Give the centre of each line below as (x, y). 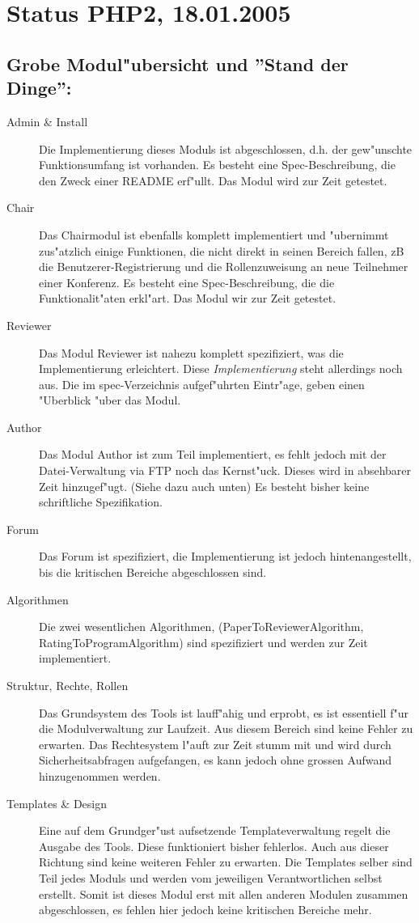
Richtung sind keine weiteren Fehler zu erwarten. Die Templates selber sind (226, 862)
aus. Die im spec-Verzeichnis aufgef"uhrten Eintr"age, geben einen (202, 384)
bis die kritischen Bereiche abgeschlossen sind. (153, 572)
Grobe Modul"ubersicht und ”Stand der (178, 64)
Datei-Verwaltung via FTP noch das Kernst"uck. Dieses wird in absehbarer (225, 470)
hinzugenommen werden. (100, 775)
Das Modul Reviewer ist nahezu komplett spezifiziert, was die (191, 352)
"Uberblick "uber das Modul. (110, 400)
